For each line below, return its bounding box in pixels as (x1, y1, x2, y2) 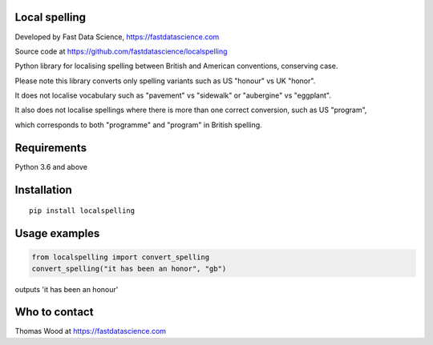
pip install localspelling (29, 207, 136, 215)
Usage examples (14, 227, 100, 240)
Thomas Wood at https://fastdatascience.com (14, 327, 167, 336)
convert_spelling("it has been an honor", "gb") (31, 264, 227, 273)
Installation (14, 183, 72, 196)
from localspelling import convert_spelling (31, 253, 210, 262)
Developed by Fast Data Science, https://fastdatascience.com (14, 32, 220, 42)
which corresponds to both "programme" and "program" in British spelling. (14, 120, 262, 130)
